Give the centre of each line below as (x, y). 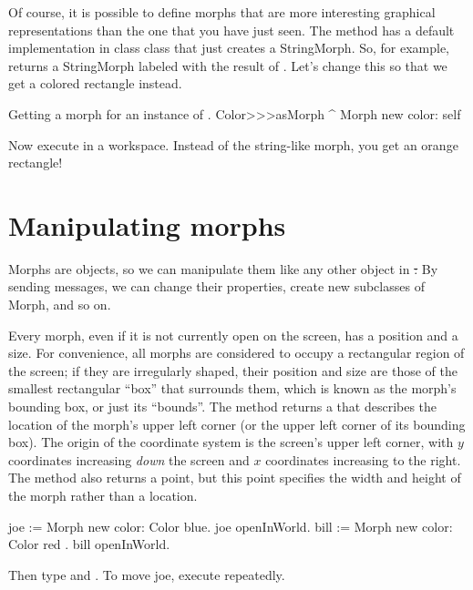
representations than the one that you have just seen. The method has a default (231, 30)
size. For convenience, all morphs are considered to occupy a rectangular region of (236, 353)
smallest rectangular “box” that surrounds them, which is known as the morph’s (232, 388)
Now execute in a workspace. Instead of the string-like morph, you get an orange (233, 144)
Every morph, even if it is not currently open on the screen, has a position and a (233, 335)
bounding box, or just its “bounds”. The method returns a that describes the (223, 407)
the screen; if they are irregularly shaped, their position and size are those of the (233, 370)
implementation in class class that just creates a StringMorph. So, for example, (229, 48)
